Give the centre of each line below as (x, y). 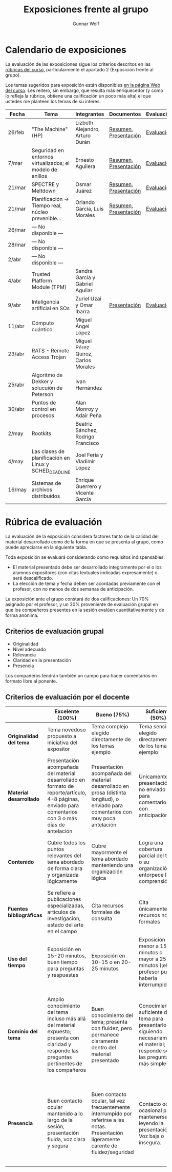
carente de (104, 1146)
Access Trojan (49, 357)
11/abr (16, 326)
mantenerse (153, 1117)
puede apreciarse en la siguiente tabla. (46, 547)
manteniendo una (112, 865)
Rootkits (41, 433)
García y (85, 277)
